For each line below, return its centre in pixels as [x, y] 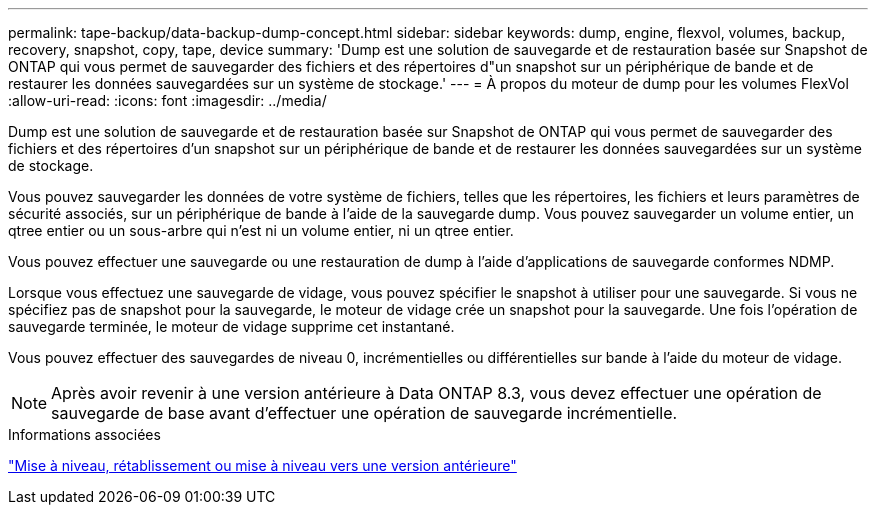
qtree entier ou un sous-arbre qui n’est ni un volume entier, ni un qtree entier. [261, 230]
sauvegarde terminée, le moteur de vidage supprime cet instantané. [231, 326]
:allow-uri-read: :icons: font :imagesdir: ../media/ [167, 100]
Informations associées [84, 434]
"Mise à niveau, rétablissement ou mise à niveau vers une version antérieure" [262, 465]
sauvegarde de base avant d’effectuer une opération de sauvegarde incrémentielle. [364, 413]
